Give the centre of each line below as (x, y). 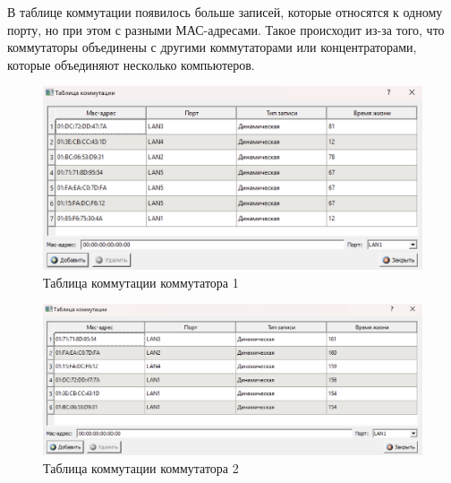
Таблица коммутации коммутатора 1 (141, 282)
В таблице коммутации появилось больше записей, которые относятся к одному (225, 12)
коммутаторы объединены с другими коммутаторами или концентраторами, (212, 47)
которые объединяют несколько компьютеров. (131, 64)
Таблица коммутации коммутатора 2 (141, 468)
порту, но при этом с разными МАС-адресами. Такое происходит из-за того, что (226, 29)
